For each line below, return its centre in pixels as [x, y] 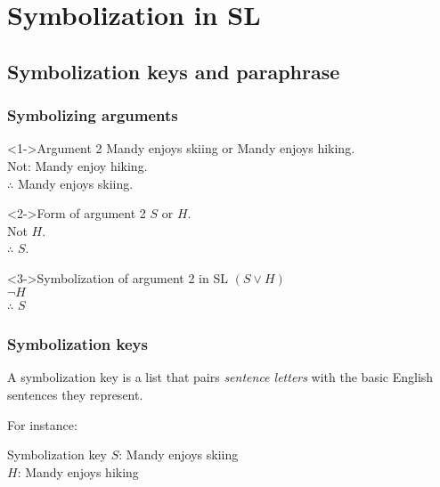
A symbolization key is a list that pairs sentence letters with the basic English [220, 377]
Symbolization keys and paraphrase [174, 71]
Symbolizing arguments [93, 115]
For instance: [42, 424]
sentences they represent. [75, 394]
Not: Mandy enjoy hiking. [77, 165]
